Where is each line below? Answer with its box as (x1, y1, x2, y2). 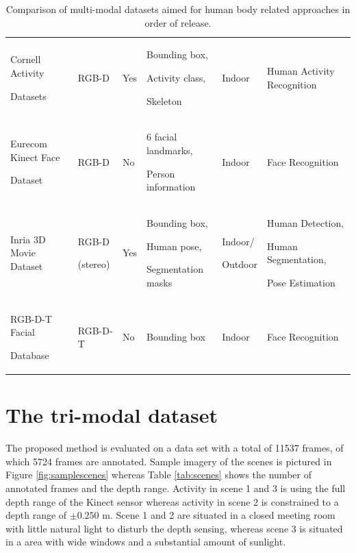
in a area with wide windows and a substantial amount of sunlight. (5, 534, 286, 549)
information (147, 180, 196, 194)
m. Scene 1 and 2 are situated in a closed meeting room (102, 508, 335, 522)
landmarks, (147, 143, 193, 158)
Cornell (10, 52, 41, 66)
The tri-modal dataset (5, 401, 218, 429)
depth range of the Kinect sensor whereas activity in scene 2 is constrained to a (5, 494, 339, 508)
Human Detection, (266, 216, 344, 230)
